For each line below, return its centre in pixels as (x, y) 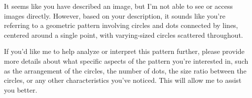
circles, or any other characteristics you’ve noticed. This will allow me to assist (123, 80)
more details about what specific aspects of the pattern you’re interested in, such (126, 61)
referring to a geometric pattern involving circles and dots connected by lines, (121, 25)
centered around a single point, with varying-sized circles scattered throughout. (124, 35)
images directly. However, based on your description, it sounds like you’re (115, 15)
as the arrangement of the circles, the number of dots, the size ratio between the (125, 70)
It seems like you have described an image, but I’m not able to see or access (118, 6)
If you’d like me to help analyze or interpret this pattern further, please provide (124, 51)
